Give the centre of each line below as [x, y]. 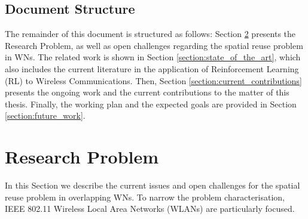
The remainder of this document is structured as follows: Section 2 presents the [150, 34]
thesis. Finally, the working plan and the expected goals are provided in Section [151, 104]
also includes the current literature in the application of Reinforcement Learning [152, 68]
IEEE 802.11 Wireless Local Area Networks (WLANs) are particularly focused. [150, 209]
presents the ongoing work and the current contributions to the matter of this [147, 92]
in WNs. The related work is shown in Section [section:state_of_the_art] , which [153, 57]
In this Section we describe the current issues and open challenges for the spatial [153, 185]
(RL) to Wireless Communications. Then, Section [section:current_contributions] [153, 80]
